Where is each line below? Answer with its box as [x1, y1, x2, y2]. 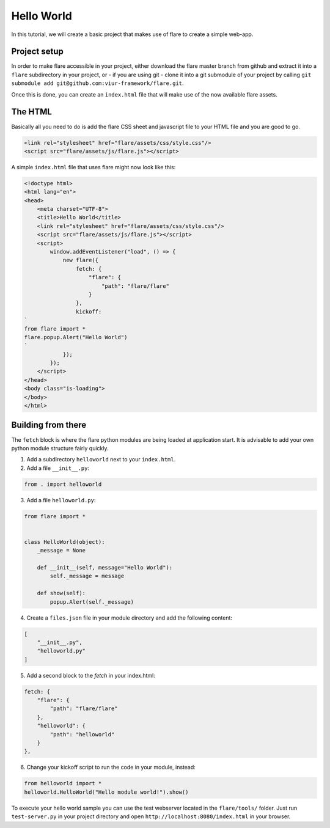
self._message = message [50, 573, 125, 580]
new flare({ [62, 257, 99, 264]
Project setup [11, 46, 64, 57]
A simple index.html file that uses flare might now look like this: [11, 163, 176, 170]
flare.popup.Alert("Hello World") [24, 334, 128, 340]
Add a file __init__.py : [26, 464, 90, 472]
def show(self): [37, 590, 86, 597]
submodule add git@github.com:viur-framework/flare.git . [11, 79, 184, 87]
